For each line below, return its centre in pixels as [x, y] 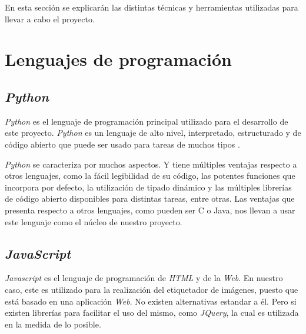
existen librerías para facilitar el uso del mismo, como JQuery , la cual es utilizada [152, 313]
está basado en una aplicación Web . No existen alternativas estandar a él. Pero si [151, 301]
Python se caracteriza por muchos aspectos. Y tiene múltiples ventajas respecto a [151, 164]
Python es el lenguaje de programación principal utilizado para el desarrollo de [147, 121]
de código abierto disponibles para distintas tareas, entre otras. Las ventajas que [150, 198]
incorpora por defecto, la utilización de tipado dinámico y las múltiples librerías [148, 187]
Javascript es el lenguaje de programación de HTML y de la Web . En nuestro [144, 278]
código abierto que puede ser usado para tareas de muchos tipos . [122, 144]
